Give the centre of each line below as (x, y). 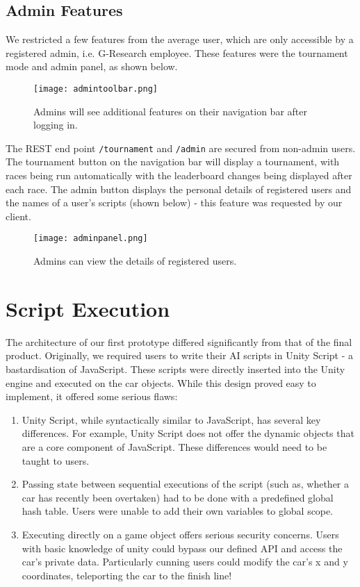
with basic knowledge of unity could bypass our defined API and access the (182, 548)
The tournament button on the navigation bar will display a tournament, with (173, 162)
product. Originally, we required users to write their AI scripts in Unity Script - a (180, 355)
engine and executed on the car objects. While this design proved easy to (161, 382)
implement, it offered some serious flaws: (92, 396)
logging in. (56, 125)
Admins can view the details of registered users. (135, 261)
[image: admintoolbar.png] (96, 89)
